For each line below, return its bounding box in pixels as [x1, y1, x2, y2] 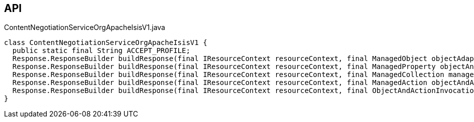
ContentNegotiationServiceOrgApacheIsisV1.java [4, 23, 165, 32]
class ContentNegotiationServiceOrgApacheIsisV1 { [4, 38, 207, 47]
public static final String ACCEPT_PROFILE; [12, 46, 190, 55]
